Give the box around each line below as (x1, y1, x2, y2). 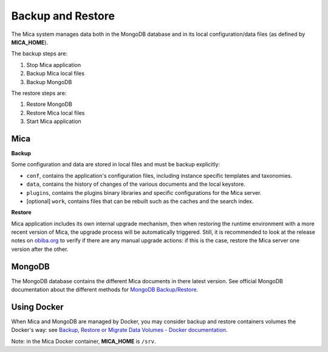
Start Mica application (26, 118, 81, 125)
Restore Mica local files (26, 109, 85, 116)
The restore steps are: (11, 89, 67, 97)
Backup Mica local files (26, 70, 85, 77)
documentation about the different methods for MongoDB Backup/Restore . (11, 286, 199, 294)
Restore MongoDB (26, 100, 72, 108)
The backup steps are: (11, 50, 68, 57)
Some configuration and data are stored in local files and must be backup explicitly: (11, 161, 220, 168)
